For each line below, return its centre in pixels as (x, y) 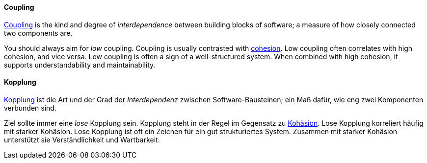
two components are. (38, 33)
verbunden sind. (30, 108)
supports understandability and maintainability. (80, 65)
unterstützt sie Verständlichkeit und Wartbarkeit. (82, 140)
